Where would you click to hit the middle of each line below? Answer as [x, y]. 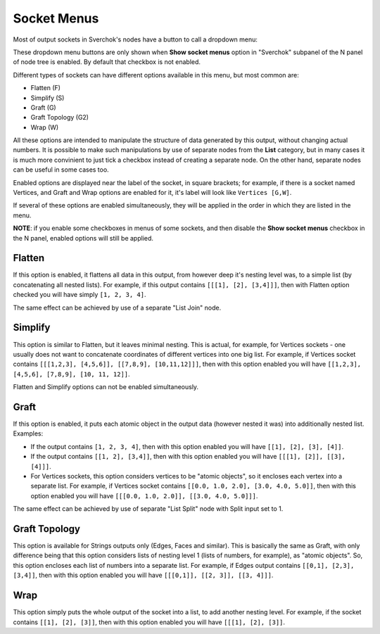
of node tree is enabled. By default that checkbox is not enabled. [107, 62]
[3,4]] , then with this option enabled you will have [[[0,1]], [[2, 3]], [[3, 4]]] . [143, 575]
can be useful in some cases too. [61, 170]
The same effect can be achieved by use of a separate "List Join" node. [117, 308]
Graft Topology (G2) [60, 118]
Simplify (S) [47, 98]
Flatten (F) [46, 88]
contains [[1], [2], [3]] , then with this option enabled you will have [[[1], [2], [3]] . [149, 622]
